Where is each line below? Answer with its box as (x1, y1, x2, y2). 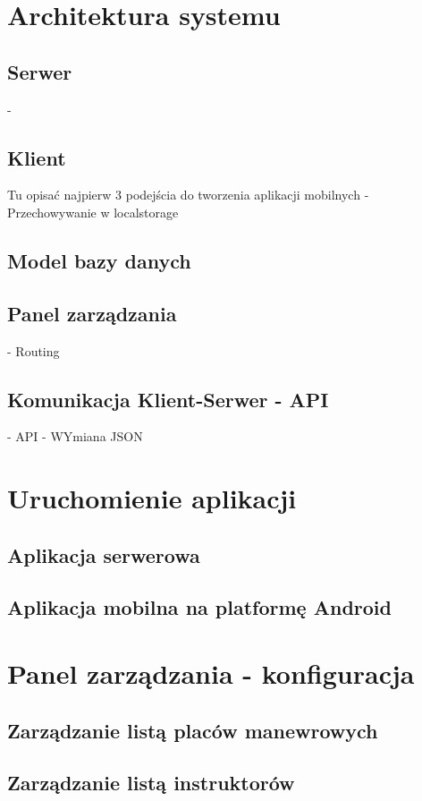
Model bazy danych (7, 246, 191, 274)
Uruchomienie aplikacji (7, 480, 297, 516)
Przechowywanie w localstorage (7, 202, 179, 221)
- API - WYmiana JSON (7, 427, 143, 446)
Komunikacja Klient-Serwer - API (7, 385, 329, 413)
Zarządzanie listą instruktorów (7, 769, 295, 797)
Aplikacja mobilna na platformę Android (7, 593, 392, 621)
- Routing (7, 341, 60, 360)
